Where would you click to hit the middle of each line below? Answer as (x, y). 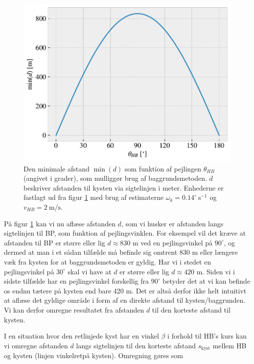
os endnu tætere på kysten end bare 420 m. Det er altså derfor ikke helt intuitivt (125, 290)
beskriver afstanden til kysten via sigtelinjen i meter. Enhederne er (124, 187)
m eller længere (215, 252)
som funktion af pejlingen (163, 168)
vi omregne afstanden (36, 345)
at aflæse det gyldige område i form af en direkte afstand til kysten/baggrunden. (125, 300)
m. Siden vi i (216, 271)
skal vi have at (90, 271)
